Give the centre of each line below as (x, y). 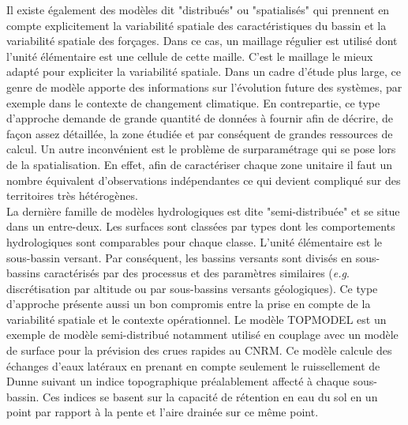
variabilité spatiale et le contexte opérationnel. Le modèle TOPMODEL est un (197, 319)
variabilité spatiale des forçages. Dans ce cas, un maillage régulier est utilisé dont (202, 41)
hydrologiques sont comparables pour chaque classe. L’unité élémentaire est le (194, 241)
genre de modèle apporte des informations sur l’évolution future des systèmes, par (204, 87)
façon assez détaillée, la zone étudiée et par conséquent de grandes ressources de (200, 133)
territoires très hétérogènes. (72, 196)
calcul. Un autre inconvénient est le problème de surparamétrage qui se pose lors (201, 149)
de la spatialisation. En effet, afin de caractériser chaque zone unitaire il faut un (200, 164)
